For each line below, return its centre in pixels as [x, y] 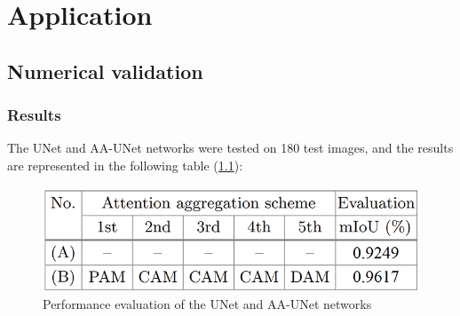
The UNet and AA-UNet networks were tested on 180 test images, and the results [230, 148]
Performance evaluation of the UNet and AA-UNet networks [207, 304]
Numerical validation [105, 71]
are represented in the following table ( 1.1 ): [125, 165]
